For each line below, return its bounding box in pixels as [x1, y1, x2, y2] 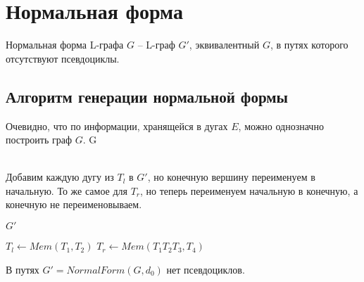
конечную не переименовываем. [6, 197, 142, 212]
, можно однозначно [238, 118, 324, 133]
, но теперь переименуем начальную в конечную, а [140, 183, 358, 198]
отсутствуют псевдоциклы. [6, 51, 120, 65]
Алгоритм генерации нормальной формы [6, 85, 288, 107]
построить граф [6, 132, 73, 147]
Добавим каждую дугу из [6, 169, 114, 184]
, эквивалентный [189, 37, 260, 52]
